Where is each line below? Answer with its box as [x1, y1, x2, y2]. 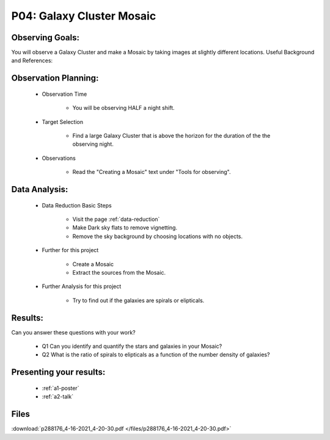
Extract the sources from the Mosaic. [72, 269, 166, 276]
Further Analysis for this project [42, 283, 122, 290]
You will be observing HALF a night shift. [72, 104, 175, 112]
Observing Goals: [11, 32, 79, 43]
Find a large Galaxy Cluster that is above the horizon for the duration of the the [72, 132, 271, 140]
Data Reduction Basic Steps [42, 201, 112, 209]
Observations [42, 154, 76, 162]
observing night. [72, 140, 114, 148]
